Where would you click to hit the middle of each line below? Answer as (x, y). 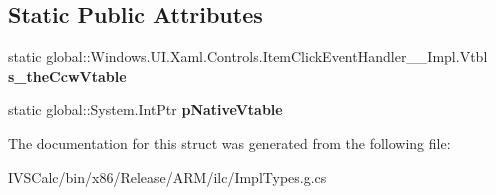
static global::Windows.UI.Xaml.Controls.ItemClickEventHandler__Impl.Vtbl (248, 56)
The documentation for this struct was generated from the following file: (229, 142)
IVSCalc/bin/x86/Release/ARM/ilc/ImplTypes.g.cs (167, 176)
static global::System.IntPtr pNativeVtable (145, 109)
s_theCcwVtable (67, 75)
